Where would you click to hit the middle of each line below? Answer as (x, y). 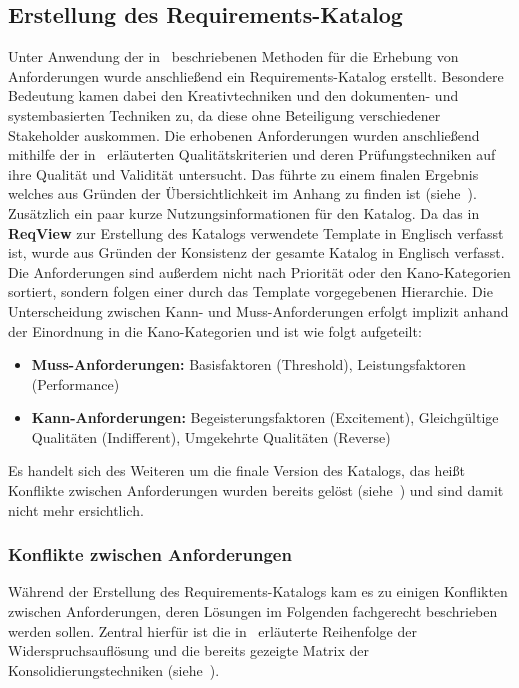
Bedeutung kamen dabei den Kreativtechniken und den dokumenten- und (233, 95)
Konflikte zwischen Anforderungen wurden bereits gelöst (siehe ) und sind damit (256, 490)
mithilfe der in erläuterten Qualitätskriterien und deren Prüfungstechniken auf (252, 154)
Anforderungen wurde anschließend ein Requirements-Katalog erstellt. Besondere (256, 75)
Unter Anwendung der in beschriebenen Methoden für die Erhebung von (233, 56)
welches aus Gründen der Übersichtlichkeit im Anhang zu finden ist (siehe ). (242, 193)
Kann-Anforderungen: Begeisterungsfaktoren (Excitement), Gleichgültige (265, 417)
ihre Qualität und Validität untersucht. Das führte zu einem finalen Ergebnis (243, 173)
